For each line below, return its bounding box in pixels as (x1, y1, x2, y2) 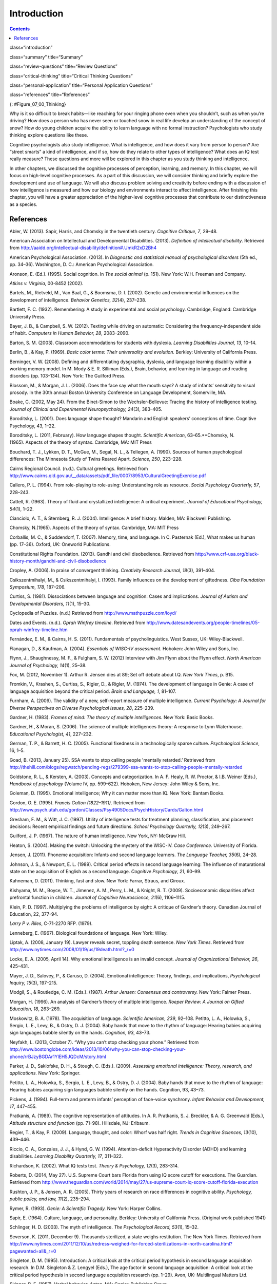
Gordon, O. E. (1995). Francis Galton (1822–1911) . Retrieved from (9, 799, 145, 806)
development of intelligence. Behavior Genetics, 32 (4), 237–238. (9, 297, 146, 303)
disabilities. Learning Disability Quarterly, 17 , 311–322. (9, 1153, 123, 1159)
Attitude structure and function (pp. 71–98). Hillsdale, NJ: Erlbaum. (9, 1120, 150, 1126)
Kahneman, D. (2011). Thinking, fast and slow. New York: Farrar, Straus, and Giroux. (9, 878, 186, 884)
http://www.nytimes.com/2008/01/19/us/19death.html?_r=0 (9, 947, 134, 953)
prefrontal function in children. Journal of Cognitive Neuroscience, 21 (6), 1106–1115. (9, 894, 186, 901)
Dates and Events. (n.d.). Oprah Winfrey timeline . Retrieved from (9, 619, 146, 626)
